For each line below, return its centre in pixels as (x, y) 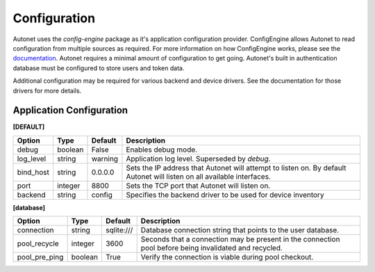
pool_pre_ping (40, 257)
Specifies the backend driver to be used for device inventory (225, 195)
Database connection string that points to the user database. (240, 230)
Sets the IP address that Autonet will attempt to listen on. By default (236, 168)
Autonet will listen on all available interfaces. (198, 176)
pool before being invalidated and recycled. (211, 248)
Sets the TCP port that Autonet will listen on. (198, 186)
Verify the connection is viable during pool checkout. (227, 257)
